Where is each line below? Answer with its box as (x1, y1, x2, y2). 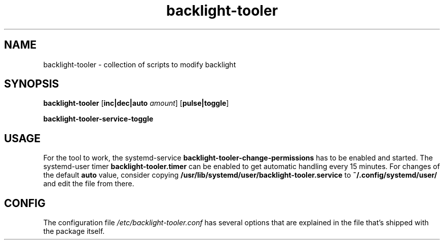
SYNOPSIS (4, 77, 59, 91)
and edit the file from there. (43, 179, 134, 188)
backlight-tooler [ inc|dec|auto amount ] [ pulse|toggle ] (43, 99, 229, 108)
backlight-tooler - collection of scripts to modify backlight (43, 60, 236, 69)
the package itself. (43, 227, 105, 236)
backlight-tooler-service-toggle (43, 114, 154, 124)
